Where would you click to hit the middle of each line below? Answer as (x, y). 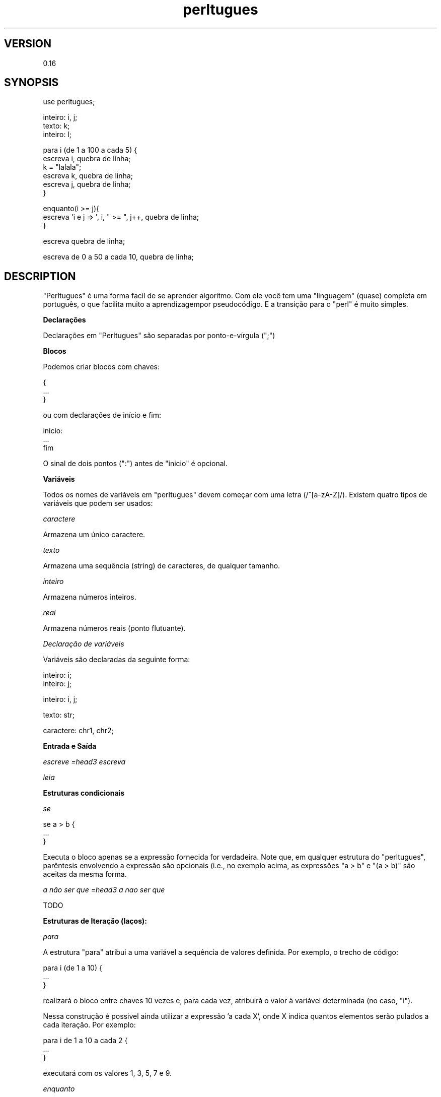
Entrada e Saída (70, 746)
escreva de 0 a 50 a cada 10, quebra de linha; (118, 257)
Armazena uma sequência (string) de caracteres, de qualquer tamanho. (162, 566)
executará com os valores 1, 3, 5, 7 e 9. (107, 1073)
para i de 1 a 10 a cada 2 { (85, 1041)
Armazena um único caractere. (94, 535)
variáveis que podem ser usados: (98, 503)
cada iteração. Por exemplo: (89, 1025)
